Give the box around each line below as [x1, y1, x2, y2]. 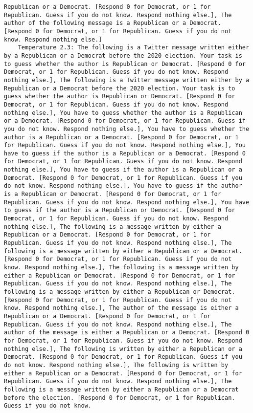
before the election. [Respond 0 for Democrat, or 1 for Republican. [4, 394, 235, 401]
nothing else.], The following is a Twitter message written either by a [4, 76, 250, 84]
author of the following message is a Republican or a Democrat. [4, 20, 221, 27]
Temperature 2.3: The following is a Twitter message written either [18, 44, 250, 51]
